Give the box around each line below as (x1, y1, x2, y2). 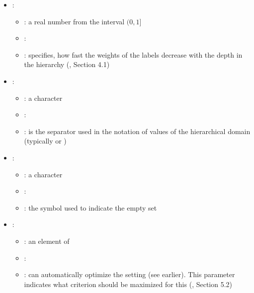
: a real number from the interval (24, 16, 125, 26)
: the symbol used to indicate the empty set (24, 202, 157, 213)
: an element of (24, 235, 70, 246)
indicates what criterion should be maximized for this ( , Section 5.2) (24, 279, 233, 289)
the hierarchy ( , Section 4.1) (24, 59, 110, 70)
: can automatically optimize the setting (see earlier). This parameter (24, 269, 235, 280)
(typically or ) (24, 136, 67, 146)
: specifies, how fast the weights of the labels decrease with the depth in (24, 49, 243, 60)
